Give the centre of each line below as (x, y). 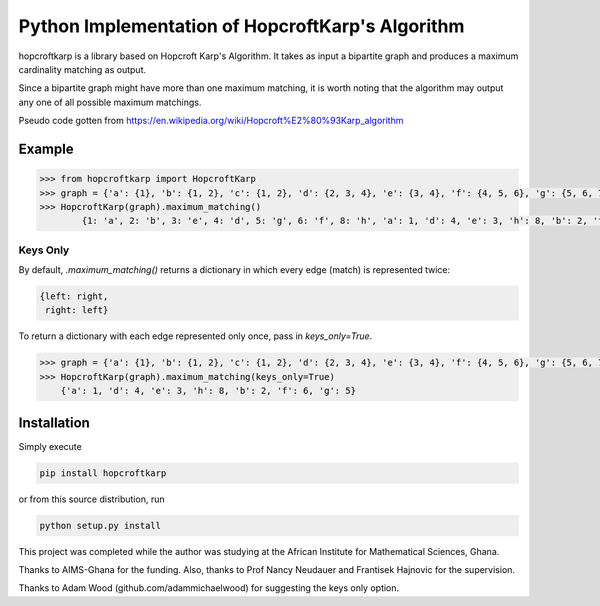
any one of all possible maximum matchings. (110, 102)
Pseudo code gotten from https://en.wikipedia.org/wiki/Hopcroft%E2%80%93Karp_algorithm (211, 121)
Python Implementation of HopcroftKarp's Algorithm (241, 26)
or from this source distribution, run (91, 499)
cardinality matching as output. (82, 69)
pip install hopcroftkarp (103, 473)
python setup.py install (100, 525)
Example (46, 148)
